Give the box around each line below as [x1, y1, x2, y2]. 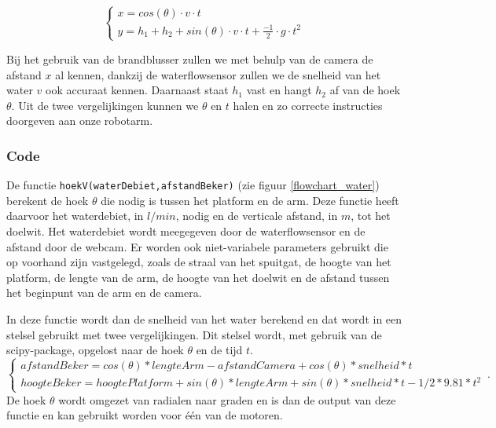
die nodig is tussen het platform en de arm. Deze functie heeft [101, 192, 399, 208]
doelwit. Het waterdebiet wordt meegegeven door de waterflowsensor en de [6, 222, 366, 239]
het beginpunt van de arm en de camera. [6, 284, 202, 301]
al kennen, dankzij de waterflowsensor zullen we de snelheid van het [55, 66, 381, 82]
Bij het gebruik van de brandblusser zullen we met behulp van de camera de [6, 50, 373, 67]
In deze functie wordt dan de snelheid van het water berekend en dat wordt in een [6, 310, 402, 327]
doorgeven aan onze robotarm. [6, 112, 153, 129]
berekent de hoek [6, 192, 89, 208]
